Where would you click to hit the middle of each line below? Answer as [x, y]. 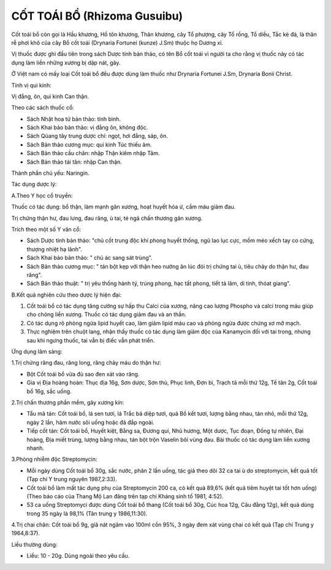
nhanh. [35, 448]
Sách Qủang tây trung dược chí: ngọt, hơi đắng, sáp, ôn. [97, 136]
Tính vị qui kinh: [31, 85]
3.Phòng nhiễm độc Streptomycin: [54, 459]
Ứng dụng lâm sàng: [37, 352]
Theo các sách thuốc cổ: [43, 108]
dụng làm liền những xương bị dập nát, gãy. [66, 63]
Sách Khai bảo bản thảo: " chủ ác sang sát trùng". [89, 258]
